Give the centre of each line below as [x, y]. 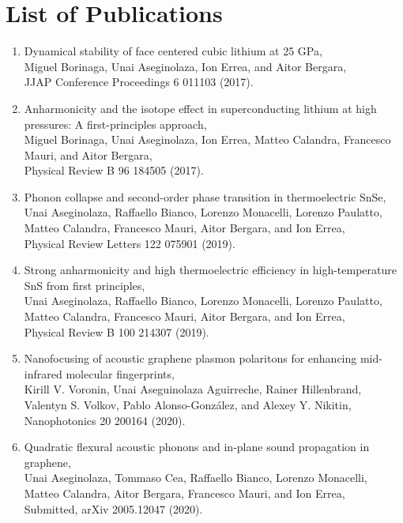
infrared [43, 373]
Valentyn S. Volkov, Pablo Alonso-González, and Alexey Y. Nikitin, [188, 404]
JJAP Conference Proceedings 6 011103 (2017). [139, 82]
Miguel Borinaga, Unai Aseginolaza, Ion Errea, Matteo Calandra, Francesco [207, 139]
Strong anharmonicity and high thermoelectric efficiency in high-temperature [211, 270]
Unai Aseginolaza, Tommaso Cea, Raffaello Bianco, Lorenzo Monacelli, [196, 478]
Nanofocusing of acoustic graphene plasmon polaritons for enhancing [190, 358]
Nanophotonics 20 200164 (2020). [105, 420]
